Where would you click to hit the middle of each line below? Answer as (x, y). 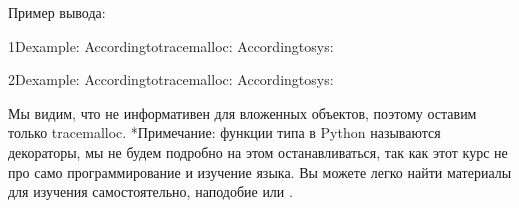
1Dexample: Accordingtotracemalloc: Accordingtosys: (171, 45)
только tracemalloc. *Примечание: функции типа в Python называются (224, 132)
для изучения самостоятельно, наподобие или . (150, 191)
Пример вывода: (57, 12)
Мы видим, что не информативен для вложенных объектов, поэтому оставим (242, 112)
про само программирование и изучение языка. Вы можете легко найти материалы (260, 171)
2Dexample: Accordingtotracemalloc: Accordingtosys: (171, 79)
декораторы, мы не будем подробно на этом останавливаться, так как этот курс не (258, 151)
